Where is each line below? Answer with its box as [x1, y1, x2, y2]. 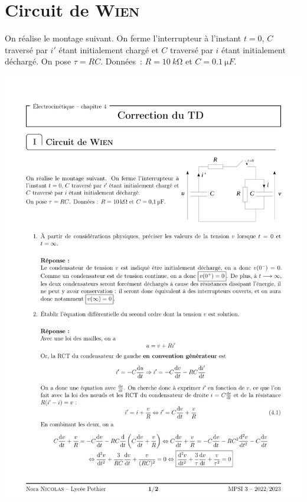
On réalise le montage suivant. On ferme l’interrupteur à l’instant [5, 32, 241, 44]
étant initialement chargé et [58, 43, 159, 56]
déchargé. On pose [5, 55, 71, 67]
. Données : [100, 55, 142, 67]
